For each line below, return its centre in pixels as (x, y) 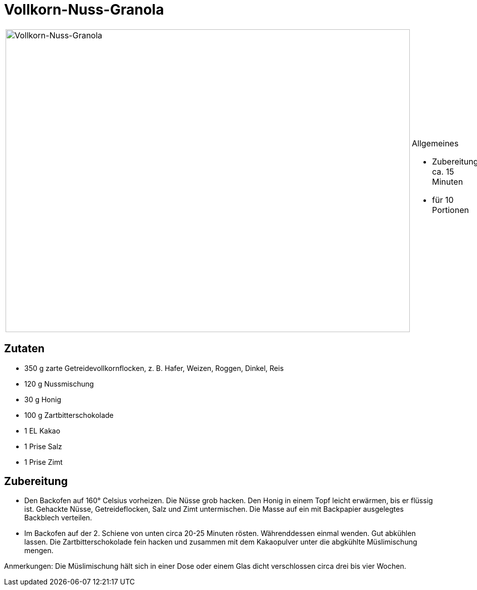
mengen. (39, 551)
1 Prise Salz (43, 446)
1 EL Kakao (42, 431)
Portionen (450, 210)
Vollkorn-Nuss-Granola (84, 10)
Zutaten (25, 349)
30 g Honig (43, 399)
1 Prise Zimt (43, 462)
